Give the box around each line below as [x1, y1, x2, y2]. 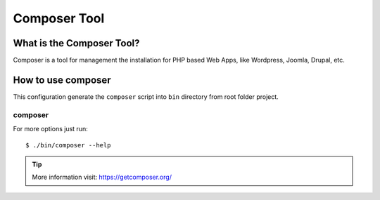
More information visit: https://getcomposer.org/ [32, 173, 172, 182]
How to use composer [13, 74, 112, 86]
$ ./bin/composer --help [25, 141, 111, 149]
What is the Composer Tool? [13, 37, 140, 49]
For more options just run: [13, 125, 88, 133]
